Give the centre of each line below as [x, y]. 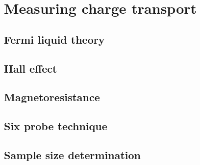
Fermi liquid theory [54, 39]
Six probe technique [56, 126]
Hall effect [31, 68]
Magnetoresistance [52, 97]
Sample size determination [73, 154]
